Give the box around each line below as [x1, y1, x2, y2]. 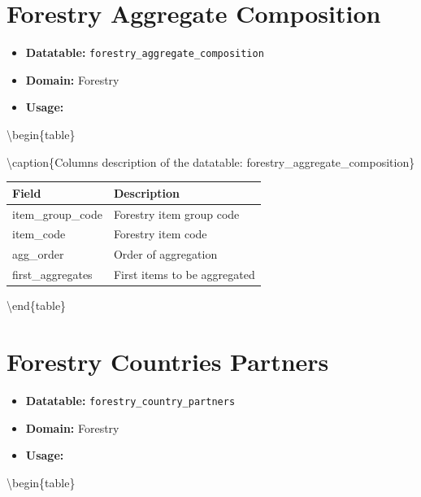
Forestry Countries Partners [7, 344, 329, 377]
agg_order [12, 246, 64, 263]
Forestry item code [113, 225, 207, 242]
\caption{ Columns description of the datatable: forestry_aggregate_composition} [7, 153, 415, 170]
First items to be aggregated [113, 266, 255, 283]
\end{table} [7, 297, 67, 314]
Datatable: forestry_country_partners [25, 391, 236, 408]
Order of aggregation [113, 246, 218, 263]
